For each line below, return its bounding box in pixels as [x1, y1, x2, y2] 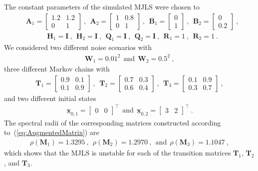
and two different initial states [4, 92, 96, 103]
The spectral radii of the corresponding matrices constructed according [4, 117, 221, 127]
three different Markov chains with [4, 63, 110, 74]
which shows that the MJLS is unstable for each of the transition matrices [4, 147, 231, 158]
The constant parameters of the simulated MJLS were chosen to [4, 1, 200, 11]
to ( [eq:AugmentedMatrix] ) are [4, 127, 99, 137]
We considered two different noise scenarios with [4, 42, 152, 52]
